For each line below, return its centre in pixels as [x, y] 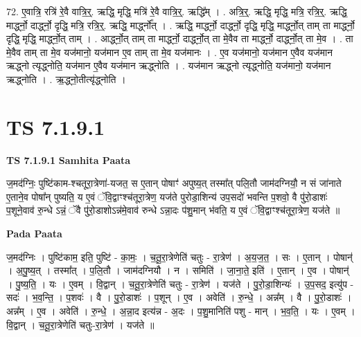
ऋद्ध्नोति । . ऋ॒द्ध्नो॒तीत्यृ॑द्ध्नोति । [66, 79]
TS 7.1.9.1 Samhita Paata [69, 160]
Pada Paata [34, 234]
